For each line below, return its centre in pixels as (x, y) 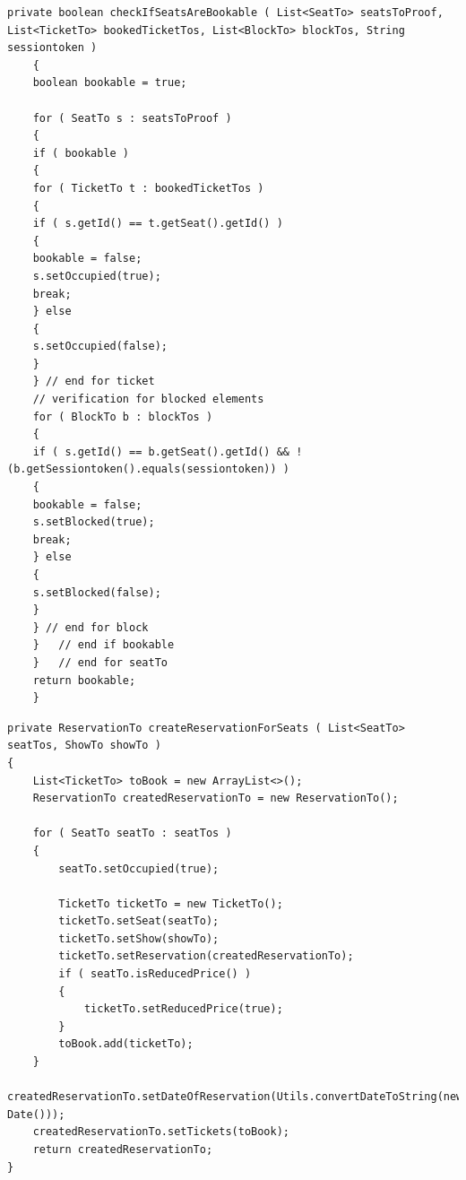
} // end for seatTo (100, 662)
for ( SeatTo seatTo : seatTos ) (132, 833)
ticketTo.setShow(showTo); (139, 938)
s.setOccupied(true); (97, 276)
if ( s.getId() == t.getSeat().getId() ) (158, 224)
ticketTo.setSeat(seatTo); (139, 921)
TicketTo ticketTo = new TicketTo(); (171, 903)
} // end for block (91, 627)
